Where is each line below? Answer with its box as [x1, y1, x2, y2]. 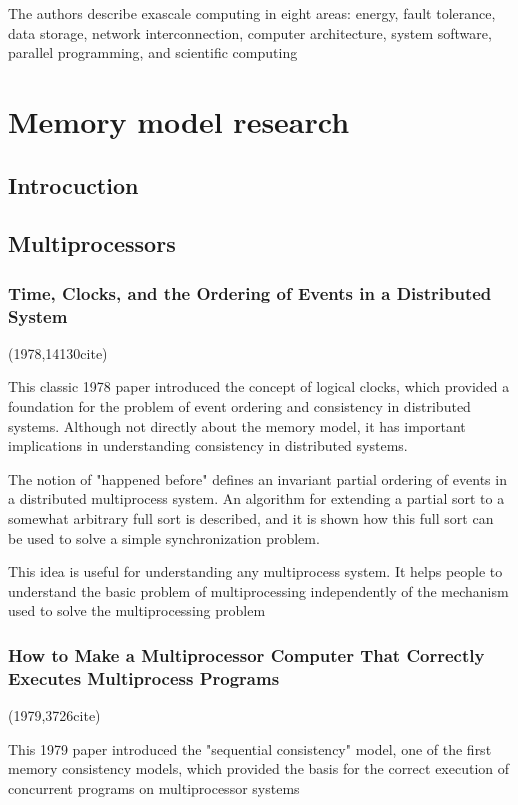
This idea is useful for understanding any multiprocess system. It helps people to [8, 561, 503, 582]
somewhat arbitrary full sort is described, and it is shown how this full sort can [8, 508, 494, 529]
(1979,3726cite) [8, 705, 101, 726]
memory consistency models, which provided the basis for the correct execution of [8, 758, 510, 779]
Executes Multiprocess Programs [8, 665, 280, 690]
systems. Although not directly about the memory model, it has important [8, 415, 466, 436]
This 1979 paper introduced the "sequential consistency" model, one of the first [8, 738, 492, 759]
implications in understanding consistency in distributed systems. [8, 435, 408, 456]
